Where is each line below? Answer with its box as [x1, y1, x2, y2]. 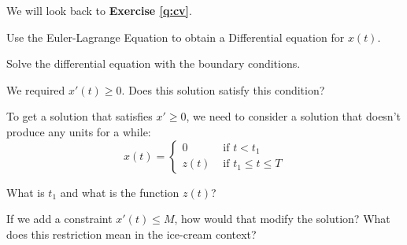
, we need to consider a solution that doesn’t [186, 108, 401, 124]
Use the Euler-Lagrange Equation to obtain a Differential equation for [6, 28, 345, 45]
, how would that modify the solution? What [174, 210, 390, 227]
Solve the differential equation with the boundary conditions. [6, 55, 301, 72]
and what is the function [60, 184, 179, 200]
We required [6, 81, 65, 98]
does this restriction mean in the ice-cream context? [6, 225, 257, 242]
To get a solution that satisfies [6, 108, 153, 124]
